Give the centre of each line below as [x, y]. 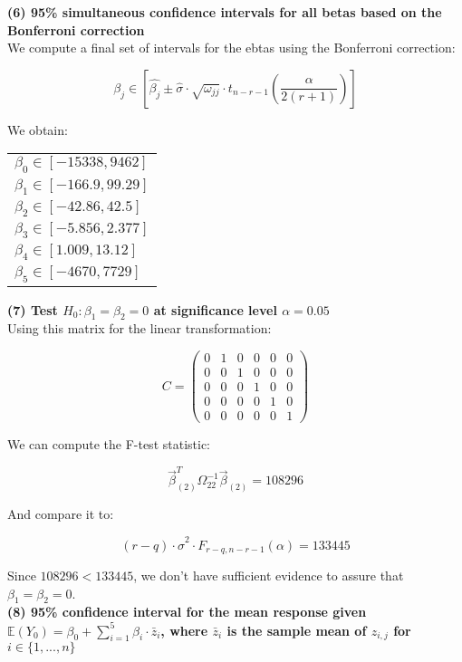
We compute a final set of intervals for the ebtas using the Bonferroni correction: [231, 48]
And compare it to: [61, 514]
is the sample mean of [297, 630]
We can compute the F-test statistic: [109, 444]
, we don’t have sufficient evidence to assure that [269, 576]
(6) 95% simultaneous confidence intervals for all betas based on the [225, 12]
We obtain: [38, 129]
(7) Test [33, 309]
